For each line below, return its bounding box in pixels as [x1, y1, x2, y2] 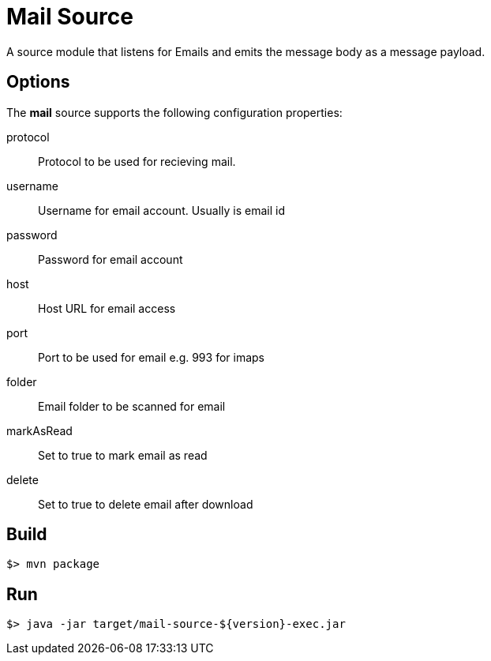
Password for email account [38, 252, 183, 266]
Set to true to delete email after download [38, 497, 253, 511]
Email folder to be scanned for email [38, 399, 226, 413]
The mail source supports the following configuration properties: [6, 105, 343, 119]
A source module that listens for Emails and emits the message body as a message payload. [6, 44, 485, 58]
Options [6, 72, 70, 92]
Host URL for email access [38, 301, 176, 315]
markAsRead [6, 423, 73, 438]
